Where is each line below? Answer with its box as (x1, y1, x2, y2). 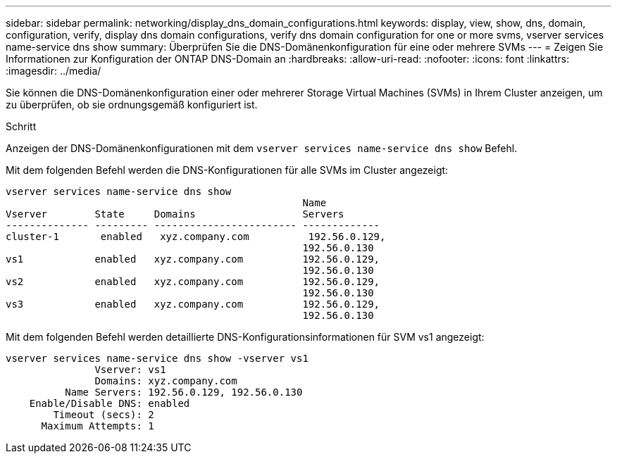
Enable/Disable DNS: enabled (29, 398, 190, 409)
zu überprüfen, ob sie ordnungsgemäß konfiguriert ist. (6, 99, 258, 111)
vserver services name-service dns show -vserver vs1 (6, 353, 308, 364)
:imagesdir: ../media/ (6, 65, 101, 77)
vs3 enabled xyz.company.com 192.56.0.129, (6, 298, 380, 310)
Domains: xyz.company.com (94, 375, 237, 386)
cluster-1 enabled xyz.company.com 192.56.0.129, (6, 231, 386, 242)
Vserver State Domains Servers (6, 208, 344, 220)
